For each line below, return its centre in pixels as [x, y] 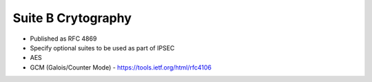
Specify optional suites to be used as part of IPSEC [102, 48]
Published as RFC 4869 [63, 39]
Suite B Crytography [72, 18]
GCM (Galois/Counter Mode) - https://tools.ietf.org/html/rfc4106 [121, 67]
